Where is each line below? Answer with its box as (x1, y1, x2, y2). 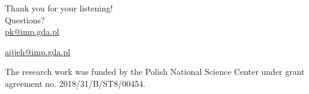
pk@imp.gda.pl (5, 25, 59, 38)
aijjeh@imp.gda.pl (5, 45, 70, 57)
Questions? (5, 13, 45, 26)
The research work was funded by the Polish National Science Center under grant (5, 65, 305, 78)
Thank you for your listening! (5, 2, 113, 14)
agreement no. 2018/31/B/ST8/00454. (5, 77, 146, 89)
